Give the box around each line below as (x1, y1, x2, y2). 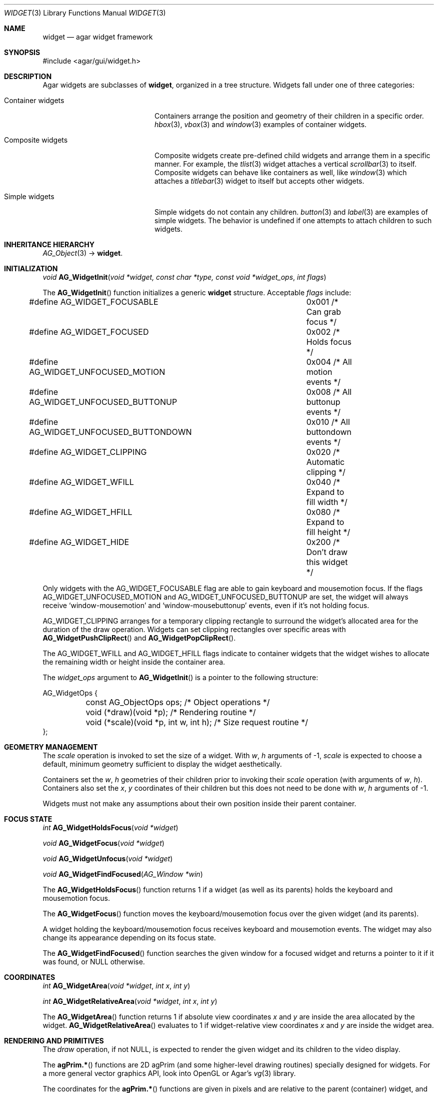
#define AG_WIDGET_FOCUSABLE (29, 297, 158, 307)
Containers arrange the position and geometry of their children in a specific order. (154, 112, 424, 120)
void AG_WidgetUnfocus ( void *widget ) (42, 854, 173, 863)
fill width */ (306, 497, 347, 507)
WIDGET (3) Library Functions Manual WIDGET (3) (4, 9, 166, 17)
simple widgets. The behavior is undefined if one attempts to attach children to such (154, 216, 432, 225)
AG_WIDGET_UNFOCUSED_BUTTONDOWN (29, 427, 192, 437)
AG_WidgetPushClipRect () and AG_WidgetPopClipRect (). (42, 634, 236, 642)
